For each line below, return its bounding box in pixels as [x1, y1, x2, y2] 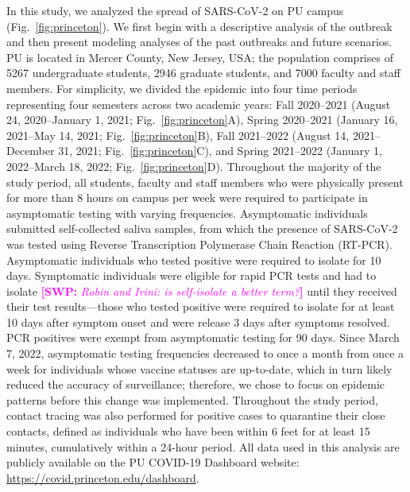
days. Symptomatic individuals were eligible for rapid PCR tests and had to [6, 267, 377, 284]
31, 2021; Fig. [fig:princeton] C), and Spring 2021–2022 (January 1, [58, 142, 382, 159]
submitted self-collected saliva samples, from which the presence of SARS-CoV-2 [6, 220, 398, 237]
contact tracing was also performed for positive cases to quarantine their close [6, 407, 385, 424]
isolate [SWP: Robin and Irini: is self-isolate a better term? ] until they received [6, 282, 397, 299]
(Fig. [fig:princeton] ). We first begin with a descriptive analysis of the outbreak [6, 17, 393, 34]
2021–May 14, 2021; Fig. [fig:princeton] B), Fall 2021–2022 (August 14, [6, 126, 350, 143]
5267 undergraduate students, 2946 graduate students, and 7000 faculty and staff [6, 64, 400, 81]
